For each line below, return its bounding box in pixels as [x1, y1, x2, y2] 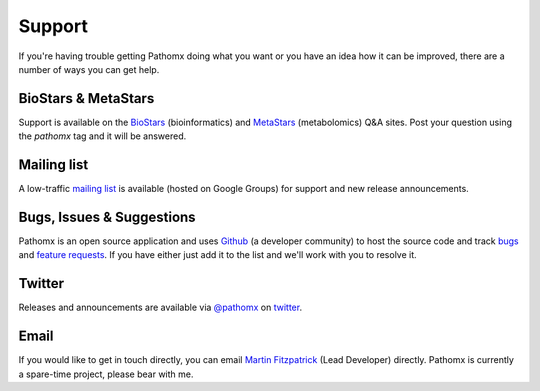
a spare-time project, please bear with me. [18, 368, 194, 380]
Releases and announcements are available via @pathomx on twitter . [18, 301, 303, 314]
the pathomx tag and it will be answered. [18, 130, 187, 142]
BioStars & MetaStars [18, 90, 155, 107]
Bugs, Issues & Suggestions [18, 208, 196, 225]
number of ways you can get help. [18, 63, 160, 75]
